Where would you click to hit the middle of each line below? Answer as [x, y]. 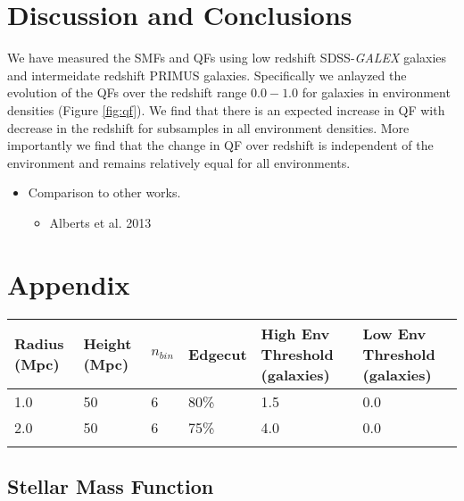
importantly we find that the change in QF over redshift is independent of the [220, 145]
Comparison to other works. [104, 192]
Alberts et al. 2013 [100, 222]
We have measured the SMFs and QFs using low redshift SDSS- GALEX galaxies [227, 58]
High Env [295, 333]
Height [108, 344]
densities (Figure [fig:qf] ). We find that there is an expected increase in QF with [226, 109]
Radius [39, 344]
